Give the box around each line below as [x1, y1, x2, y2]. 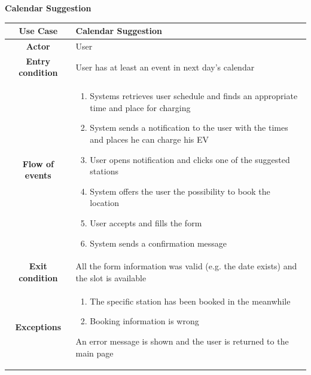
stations [90, 165, 118, 177]
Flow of [22, 157, 54, 170]
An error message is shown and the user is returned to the [75, 335, 289, 348]
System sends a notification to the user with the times [90, 121, 288, 134]
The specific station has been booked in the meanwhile [90, 294, 291, 307]
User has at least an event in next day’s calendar [75, 60, 255, 73]
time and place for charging [90, 101, 191, 113]
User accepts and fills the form [90, 216, 202, 229]
